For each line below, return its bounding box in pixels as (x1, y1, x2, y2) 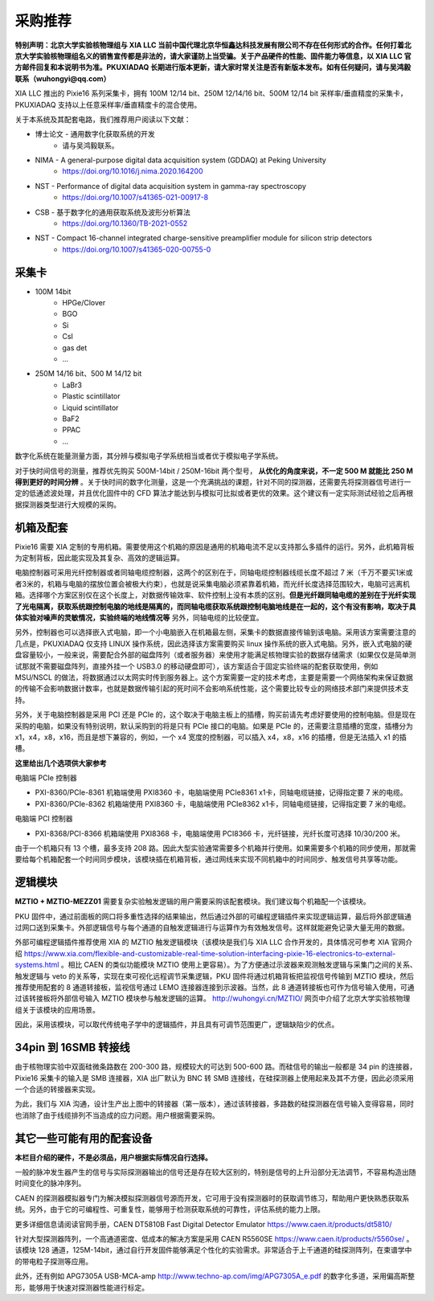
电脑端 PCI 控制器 (14, 814, 73, 824)
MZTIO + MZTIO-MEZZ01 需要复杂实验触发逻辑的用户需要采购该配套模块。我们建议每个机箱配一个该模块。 (14, 897, 371, 906)
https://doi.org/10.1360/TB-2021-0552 (62, 219, 188, 228)
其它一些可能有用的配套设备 (14, 1131, 153, 1145)
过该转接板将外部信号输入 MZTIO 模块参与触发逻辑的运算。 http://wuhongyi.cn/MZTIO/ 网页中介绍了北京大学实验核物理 (14, 993, 411, 1004)
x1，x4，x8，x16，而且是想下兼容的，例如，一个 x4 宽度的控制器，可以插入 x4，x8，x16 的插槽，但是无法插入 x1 (14, 732, 391, 742)
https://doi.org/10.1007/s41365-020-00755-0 (62, 244, 211, 254)
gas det (62, 342, 88, 353)
